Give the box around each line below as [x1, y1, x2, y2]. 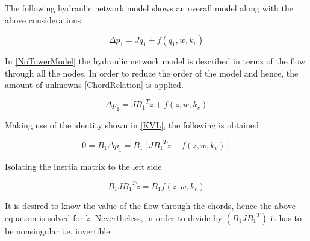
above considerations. [5, 13, 84, 26]
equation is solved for [5, 211, 84, 224]
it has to [270, 211, 302, 224]
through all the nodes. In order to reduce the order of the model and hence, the [5, 66, 299, 79]
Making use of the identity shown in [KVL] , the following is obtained [5, 119, 259, 131]
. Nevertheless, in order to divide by [90, 211, 222, 224]
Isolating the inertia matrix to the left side [5, 160, 162, 172]
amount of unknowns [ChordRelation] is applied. [5, 78, 184, 91]
